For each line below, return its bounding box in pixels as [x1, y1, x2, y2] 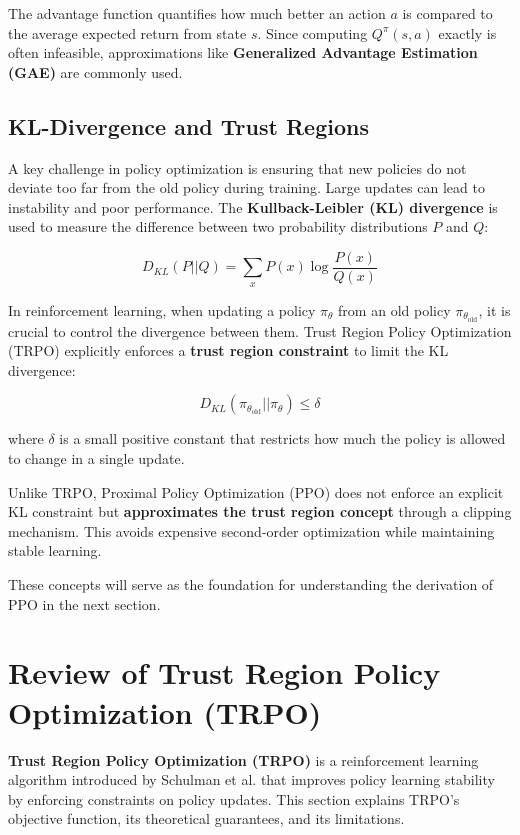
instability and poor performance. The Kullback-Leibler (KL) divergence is [8, 196, 498, 217]
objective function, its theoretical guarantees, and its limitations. [8, 808, 405, 829]
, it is [478, 299, 511, 320]
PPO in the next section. [8, 593, 161, 614]
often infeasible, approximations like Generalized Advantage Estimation [8, 42, 478, 63]
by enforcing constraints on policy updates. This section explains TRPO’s [8, 788, 460, 809]
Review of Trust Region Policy [8, 652, 441, 693]
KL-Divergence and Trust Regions [8, 110, 369, 141]
